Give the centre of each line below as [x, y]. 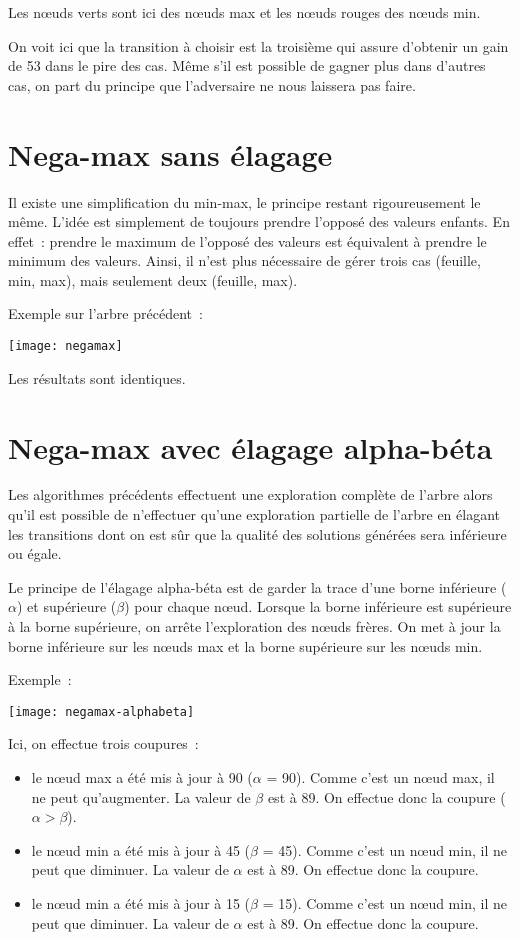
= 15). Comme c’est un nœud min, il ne [384, 903]
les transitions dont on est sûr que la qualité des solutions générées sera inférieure [257, 533]
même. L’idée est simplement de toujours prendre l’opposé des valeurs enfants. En [259, 221]
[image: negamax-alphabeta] [101, 711]
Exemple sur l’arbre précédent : [105, 313]
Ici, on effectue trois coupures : [103, 743]
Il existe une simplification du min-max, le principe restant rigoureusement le [244, 201]
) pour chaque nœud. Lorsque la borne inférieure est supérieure [318, 606]
